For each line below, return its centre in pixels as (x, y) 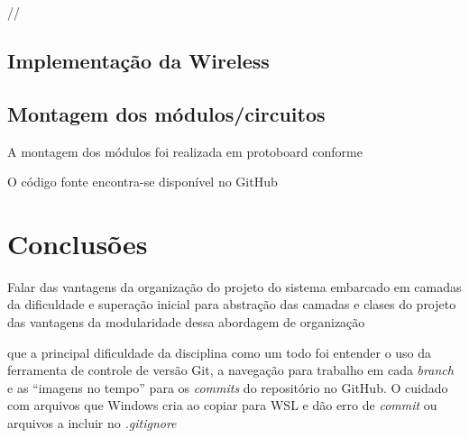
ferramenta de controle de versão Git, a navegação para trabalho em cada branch (230, 370)
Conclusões (78, 243)
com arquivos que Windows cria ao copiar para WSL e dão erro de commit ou (222, 405)
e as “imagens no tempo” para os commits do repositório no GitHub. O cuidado (228, 387)
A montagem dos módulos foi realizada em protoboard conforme (185, 151)
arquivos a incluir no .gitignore (92, 423)
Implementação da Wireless (138, 60)
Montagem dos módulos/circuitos (166, 113)
